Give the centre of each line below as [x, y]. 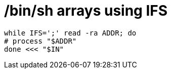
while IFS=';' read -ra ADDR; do [70, 33]
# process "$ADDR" [40, 41]
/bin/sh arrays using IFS [86, 11]
